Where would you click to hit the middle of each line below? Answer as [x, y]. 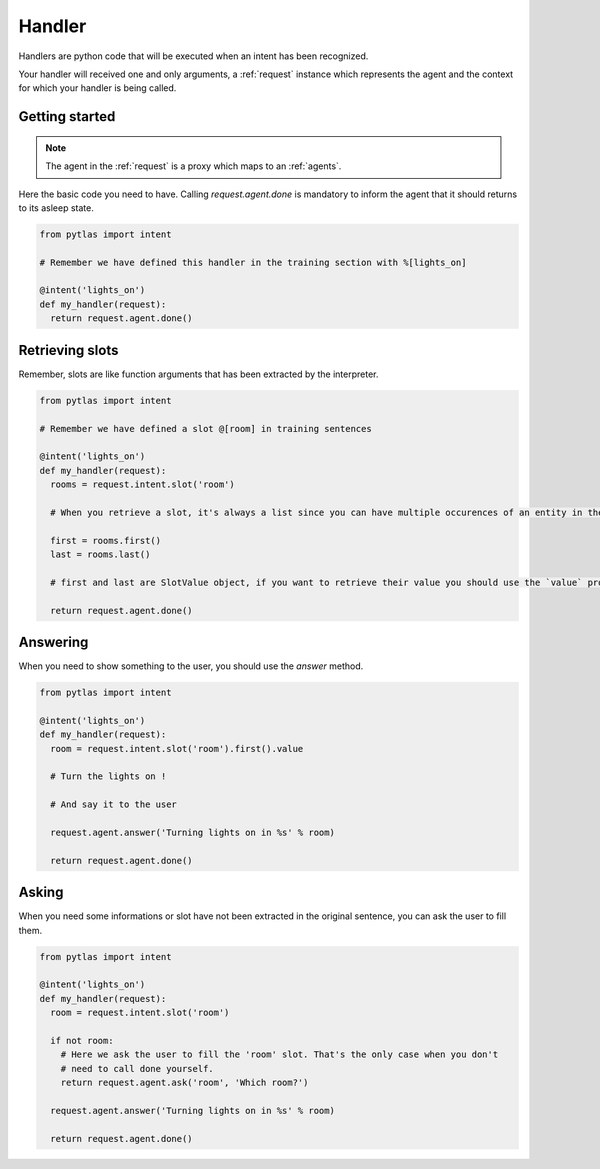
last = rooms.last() [100, 554]
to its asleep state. [56, 207]
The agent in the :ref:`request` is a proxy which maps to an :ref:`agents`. [193, 166]
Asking [41, 892]
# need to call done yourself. [137, 1068]
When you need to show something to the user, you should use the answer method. [191, 666]
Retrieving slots [68, 350]
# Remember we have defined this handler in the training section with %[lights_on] [253, 262]
